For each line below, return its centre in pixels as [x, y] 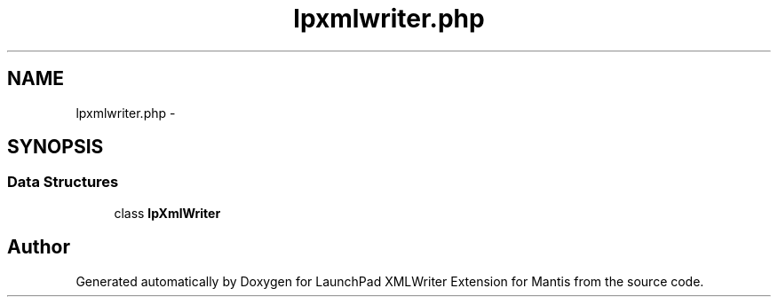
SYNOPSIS [56, 147]
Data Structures [63, 182]
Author [39, 247]
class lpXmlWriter [167, 213]
